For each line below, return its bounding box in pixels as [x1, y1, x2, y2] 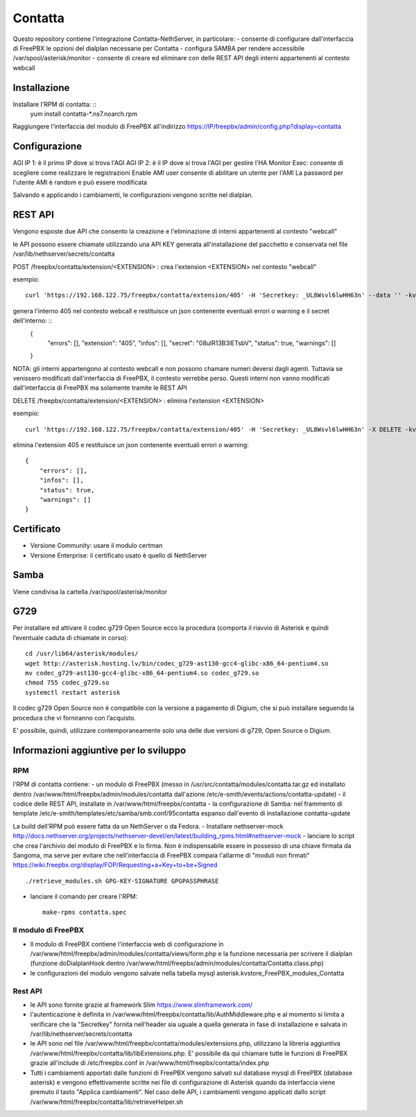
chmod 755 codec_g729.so [25, 679, 110, 686]
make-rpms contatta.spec [42, 908, 127, 917]
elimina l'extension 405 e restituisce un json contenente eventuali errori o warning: [12, 441, 249, 449]
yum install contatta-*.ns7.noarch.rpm [30, 110, 138, 118]
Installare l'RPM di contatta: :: [12, 100, 97, 108]
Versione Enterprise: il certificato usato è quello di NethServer [30, 551, 207, 560]
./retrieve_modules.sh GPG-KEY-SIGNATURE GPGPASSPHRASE [25, 877, 219, 885]
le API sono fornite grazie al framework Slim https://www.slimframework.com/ [30, 1001, 253, 1009]
